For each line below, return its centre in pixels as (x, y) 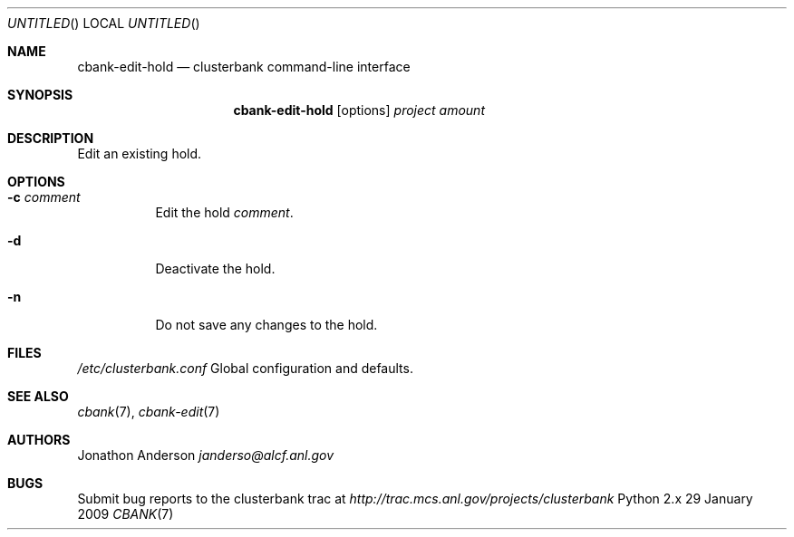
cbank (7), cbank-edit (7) (149, 412)
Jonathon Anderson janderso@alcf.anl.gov (206, 455)
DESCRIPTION (51, 138)
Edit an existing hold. (140, 153)
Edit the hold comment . (224, 212)
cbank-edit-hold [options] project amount (359, 110)
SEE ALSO (38, 396)
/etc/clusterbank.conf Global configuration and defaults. (245, 368)
